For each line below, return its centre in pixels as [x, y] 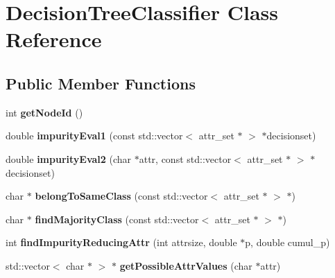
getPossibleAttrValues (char [186, 265]
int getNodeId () [44, 112]
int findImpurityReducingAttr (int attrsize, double [121, 242]
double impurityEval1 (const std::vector [94, 136]
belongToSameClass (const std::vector [121, 196]
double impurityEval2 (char [69, 158]
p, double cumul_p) [287, 242]
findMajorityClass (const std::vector [117, 219]
